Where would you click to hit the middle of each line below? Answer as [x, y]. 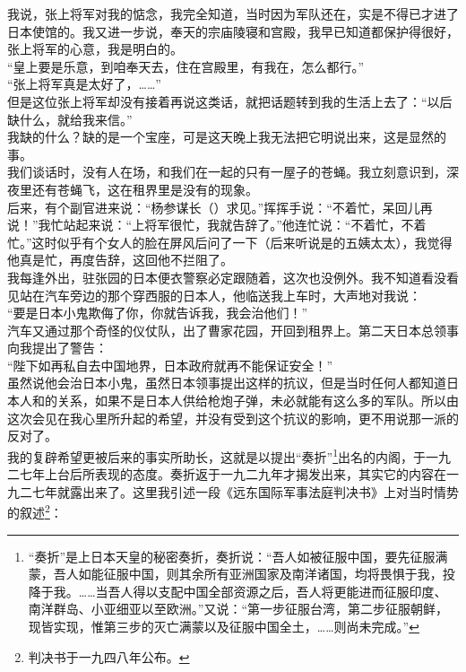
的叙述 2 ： [35, 511]
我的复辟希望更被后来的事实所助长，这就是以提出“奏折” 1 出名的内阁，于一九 [229, 455]
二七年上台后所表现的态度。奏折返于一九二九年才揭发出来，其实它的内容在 [227, 474]
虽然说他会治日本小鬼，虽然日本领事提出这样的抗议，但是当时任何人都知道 [227, 383]
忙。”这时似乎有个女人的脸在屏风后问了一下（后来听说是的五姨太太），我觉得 [230, 242]
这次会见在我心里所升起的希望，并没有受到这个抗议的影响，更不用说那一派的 [233, 418]
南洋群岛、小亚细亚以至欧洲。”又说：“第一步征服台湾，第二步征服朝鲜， [238, 609]
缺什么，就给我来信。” [70, 119]
